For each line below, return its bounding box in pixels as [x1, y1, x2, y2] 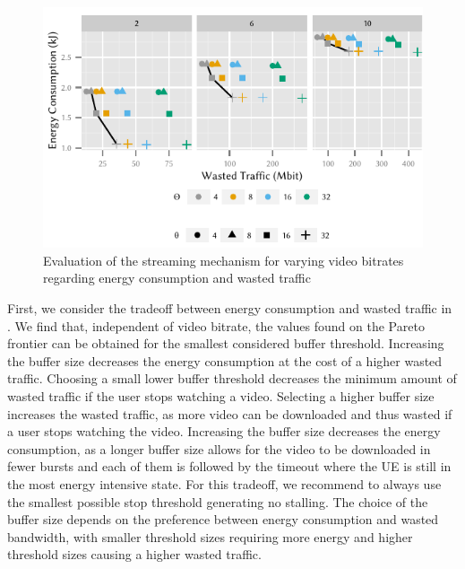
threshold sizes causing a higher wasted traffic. [7, 545, 262, 564]
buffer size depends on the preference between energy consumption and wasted [7, 510, 439, 529]
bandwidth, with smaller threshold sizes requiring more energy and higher [7, 527, 413, 546]
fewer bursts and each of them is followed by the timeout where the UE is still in [7, 457, 452, 476]
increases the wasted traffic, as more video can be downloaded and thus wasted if [7, 404, 452, 423]
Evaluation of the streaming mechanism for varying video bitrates [43, 250, 404, 269]
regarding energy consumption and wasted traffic [43, 268, 311, 287]
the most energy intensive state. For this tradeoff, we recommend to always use [7, 475, 442, 494]
